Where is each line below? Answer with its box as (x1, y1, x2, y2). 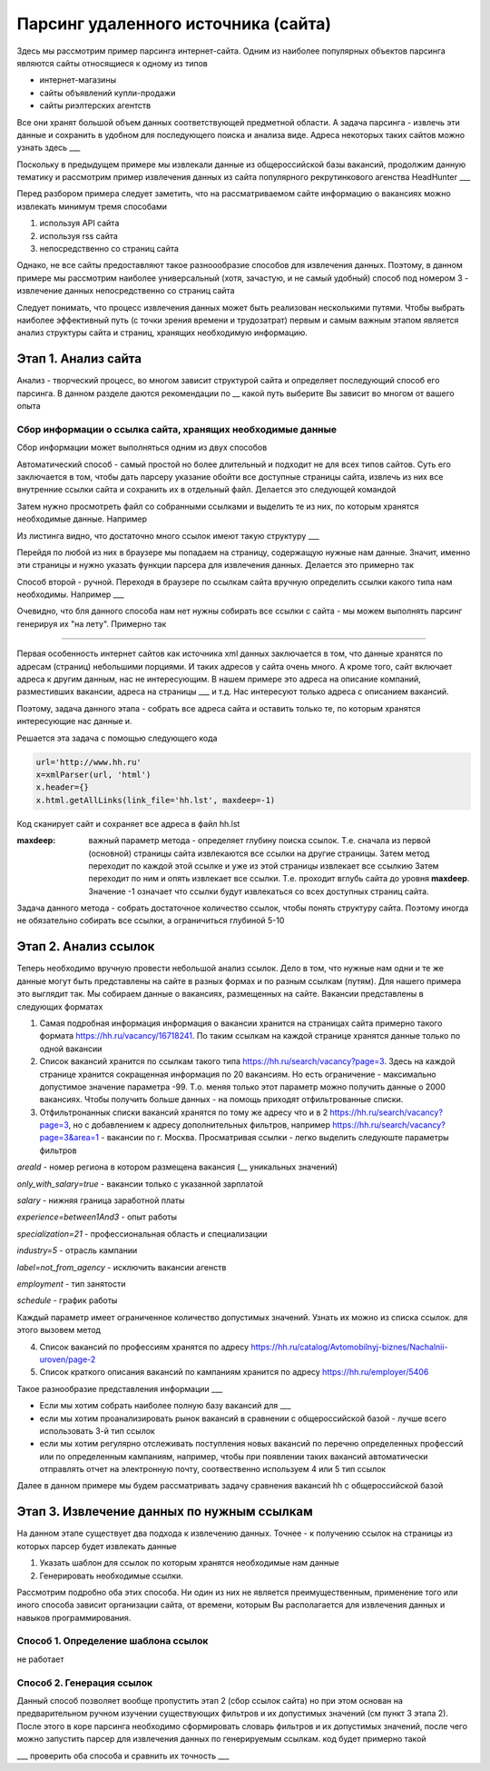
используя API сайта (39, 218, 120, 229)
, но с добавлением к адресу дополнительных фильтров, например (68, 1119, 331, 1130)
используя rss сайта (39, 230, 118, 241)
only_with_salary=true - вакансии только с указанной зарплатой (16, 1178, 263, 1189)
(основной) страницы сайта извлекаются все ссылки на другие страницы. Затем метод (88, 848, 430, 859)
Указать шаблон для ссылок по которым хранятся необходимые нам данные (39, 1557, 339, 1568)
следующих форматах (16, 1000, 103, 1012)
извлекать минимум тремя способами (16, 201, 168, 212)
